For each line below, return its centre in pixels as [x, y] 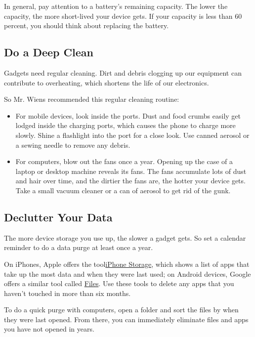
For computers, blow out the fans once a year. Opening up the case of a [124, 161]
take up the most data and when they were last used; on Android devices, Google [127, 274]
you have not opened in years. [49, 329]
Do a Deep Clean [49, 52]
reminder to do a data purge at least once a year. [79, 247]
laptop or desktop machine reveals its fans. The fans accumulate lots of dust [131, 171]
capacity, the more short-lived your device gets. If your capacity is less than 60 [123, 16]
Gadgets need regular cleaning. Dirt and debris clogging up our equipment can [123, 72]
